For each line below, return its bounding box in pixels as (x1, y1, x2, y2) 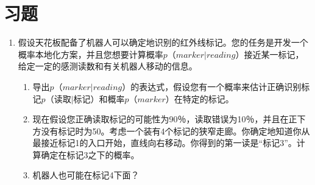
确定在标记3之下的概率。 (41, 148, 140, 161)
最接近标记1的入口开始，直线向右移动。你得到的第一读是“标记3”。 (32, 136, 297, 149)
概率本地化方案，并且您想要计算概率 (18, 47, 163, 60)
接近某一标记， (244, 47, 304, 60)
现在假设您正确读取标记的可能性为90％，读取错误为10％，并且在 (32, 113, 289, 125)
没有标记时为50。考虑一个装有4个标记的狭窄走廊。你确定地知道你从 (41, 124, 310, 137)
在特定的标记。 (174, 92, 234, 105)
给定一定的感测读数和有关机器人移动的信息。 (18, 60, 197, 72)
